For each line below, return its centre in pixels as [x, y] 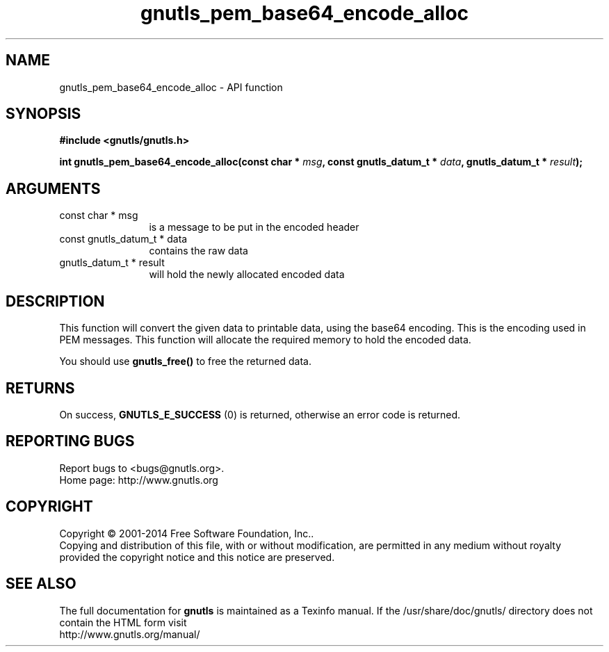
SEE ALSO [41, 584]
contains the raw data [198, 251]
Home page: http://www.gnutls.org [139, 480]
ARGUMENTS [53, 188]
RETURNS [40, 388]
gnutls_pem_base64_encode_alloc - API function [171, 87]
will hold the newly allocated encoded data [247, 275]
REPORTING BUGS [70, 441]
